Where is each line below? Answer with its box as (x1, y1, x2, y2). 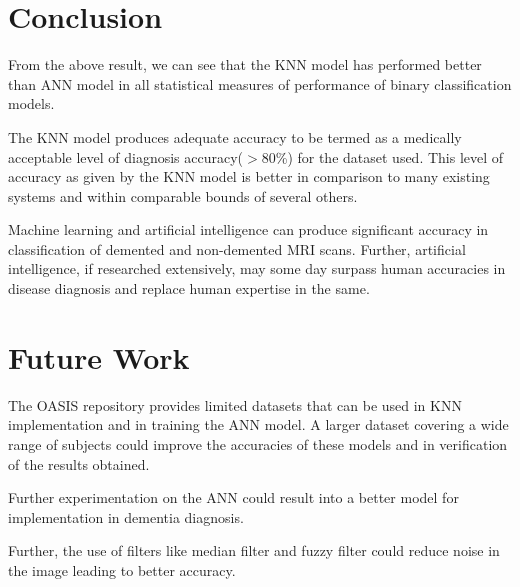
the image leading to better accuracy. (8, 559, 236, 580)
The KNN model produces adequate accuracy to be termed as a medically (8, 126, 462, 147)
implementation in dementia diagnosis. (8, 506, 244, 527)
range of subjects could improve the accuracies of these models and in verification (8, 433, 508, 454)
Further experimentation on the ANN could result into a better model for (8, 487, 459, 508)
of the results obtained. (8, 453, 150, 474)
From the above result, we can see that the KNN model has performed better (8, 54, 482, 75)
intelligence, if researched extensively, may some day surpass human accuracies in (8, 258, 506, 279)
